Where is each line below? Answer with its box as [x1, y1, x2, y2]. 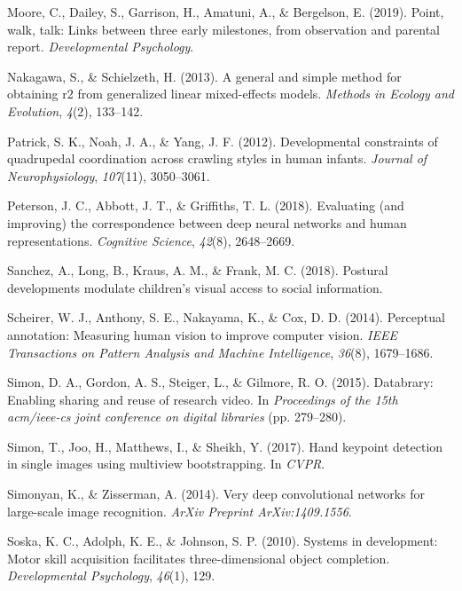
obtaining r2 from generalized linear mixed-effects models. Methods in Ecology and [7, 84, 454, 103]
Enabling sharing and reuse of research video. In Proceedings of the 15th [7, 390, 398, 408]
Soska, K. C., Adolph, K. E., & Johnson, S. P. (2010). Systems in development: [7, 532, 438, 550]
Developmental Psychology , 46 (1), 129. [7, 566, 215, 585]
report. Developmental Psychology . [7, 37, 194, 56]
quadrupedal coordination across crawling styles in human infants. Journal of [7, 149, 427, 168]
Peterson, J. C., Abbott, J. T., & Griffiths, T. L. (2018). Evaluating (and [7, 196, 404, 215]
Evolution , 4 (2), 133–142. [7, 101, 144, 120]
